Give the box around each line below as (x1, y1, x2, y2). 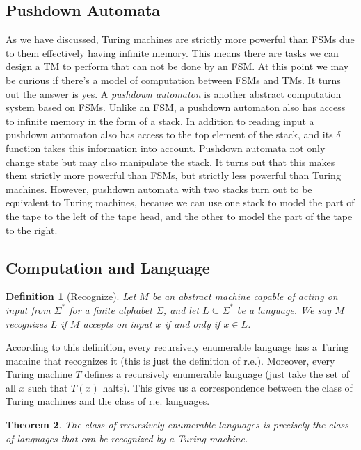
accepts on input (83, 316, 152, 331)
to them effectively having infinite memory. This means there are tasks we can (6, 45, 339, 60)
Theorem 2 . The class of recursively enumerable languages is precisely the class (6, 417, 348, 432)
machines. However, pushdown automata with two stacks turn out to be (6, 181, 312, 196)
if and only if (164, 316, 220, 331)
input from (6, 302, 51, 317)
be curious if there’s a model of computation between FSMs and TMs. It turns (6, 72, 341, 87)
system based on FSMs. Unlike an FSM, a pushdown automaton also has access (6, 100, 346, 115)
